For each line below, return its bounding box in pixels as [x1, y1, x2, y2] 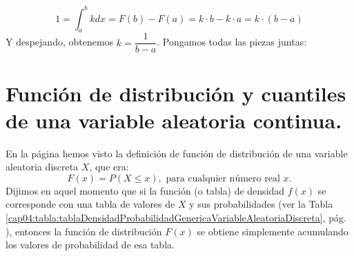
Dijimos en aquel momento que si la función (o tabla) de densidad [6, 183, 285, 197]
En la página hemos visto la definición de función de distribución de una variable [6, 146, 348, 160]
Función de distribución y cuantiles [6, 79, 346, 107]
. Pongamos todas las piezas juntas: [157, 35, 307, 49]
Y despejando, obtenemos [6, 35, 114, 49]
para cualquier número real [166, 173, 280, 184]
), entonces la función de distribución [6, 224, 162, 238]
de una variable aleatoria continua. [6, 106, 342, 134]
